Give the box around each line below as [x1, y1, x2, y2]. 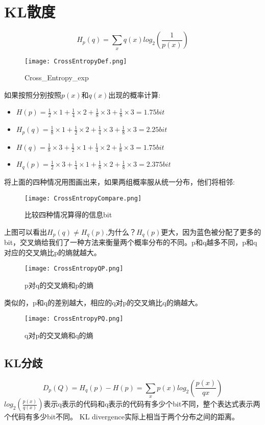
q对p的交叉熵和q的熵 [25, 329, 93, 340]
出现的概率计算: [108, 89, 161, 100]
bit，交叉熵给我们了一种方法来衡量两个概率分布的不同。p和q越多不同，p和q [4, 237, 257, 248]
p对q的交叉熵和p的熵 [25, 280, 93, 290]
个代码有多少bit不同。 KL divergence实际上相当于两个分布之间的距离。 [4, 411, 239, 422]
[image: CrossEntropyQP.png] [25, 265, 124, 273]
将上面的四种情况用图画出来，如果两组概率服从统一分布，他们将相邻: [4, 176, 235, 187]
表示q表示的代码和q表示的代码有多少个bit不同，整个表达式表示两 [43, 398, 260, 409]
